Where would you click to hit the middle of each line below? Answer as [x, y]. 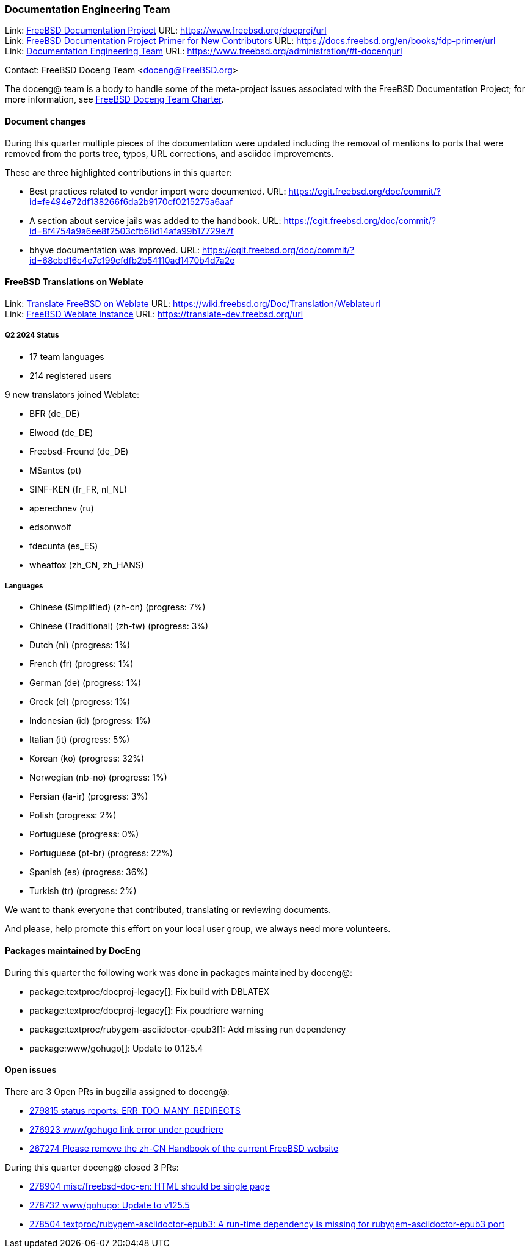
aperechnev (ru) [62, 508]
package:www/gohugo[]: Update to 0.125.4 [116, 1048]
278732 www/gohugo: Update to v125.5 [110, 1205]
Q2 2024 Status [32, 335]
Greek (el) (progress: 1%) [80, 702]
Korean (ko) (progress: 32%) [87, 759]
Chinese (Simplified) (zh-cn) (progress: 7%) [118, 607]
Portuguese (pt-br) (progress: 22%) [101, 853]
